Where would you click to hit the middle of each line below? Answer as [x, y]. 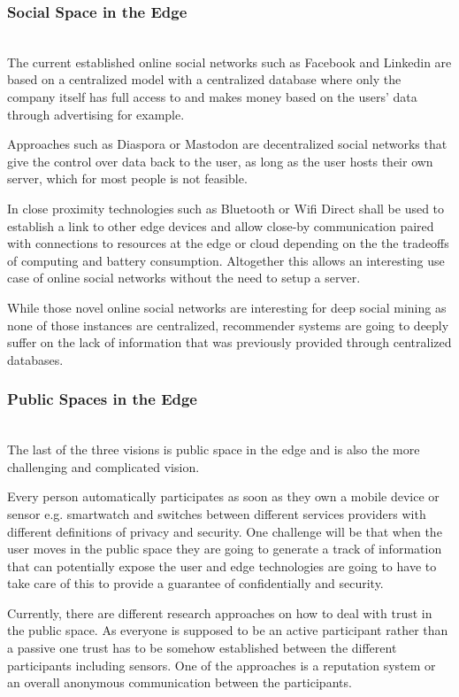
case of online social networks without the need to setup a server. [184, 278]
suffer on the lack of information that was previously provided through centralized [229, 342]
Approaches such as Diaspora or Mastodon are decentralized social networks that [227, 144]
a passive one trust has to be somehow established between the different [202, 648]
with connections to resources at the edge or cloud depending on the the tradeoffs [228, 243]
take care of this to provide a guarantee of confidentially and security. [195, 583]
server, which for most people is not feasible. [127, 178]
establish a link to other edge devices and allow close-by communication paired [221, 225]
